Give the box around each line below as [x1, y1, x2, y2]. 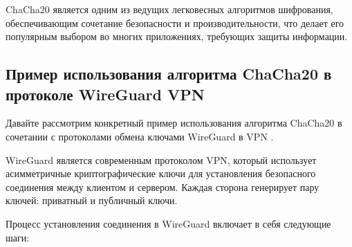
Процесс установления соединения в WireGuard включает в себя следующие [6, 216, 331, 230]
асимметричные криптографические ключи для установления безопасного [6, 166, 316, 181]
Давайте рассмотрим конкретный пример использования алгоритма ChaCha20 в [6, 116, 342, 130]
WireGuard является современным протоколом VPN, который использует [6, 152, 317, 167]
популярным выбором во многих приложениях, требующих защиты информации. [6, 29, 348, 44]
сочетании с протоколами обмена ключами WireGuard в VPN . [6, 129, 274, 143]
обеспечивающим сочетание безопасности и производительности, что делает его [6, 15, 344, 30]
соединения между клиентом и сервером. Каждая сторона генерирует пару [6, 179, 319, 194]
